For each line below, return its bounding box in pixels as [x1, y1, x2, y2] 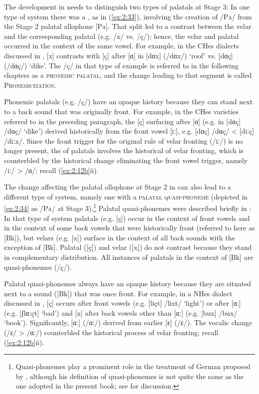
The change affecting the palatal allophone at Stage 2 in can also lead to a [4, 182, 231, 192]
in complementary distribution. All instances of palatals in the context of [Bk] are [4, 251, 254, 262]
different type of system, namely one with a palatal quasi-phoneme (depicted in [4, 191, 248, 201]
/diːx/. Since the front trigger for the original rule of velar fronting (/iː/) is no [4, 135, 243, 146]
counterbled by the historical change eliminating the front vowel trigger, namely [4, 155, 248, 165]
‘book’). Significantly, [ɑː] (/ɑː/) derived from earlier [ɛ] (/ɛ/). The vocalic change [4, 317, 253, 328]
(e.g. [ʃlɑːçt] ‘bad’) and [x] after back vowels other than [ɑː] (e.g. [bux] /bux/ [4, 307, 238, 318]
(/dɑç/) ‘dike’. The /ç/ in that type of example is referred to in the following [4, 60, 239, 70]
